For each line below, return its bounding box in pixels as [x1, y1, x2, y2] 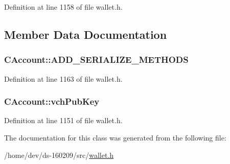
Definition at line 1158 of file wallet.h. [4, 2, 123, 12]
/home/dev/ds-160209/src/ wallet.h [4, 149, 114, 160]
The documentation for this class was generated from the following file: [4, 132, 226, 143]
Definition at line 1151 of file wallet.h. [4, 115, 123, 126]
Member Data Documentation [4, 26, 167, 42]
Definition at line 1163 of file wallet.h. [4, 73, 123, 84]
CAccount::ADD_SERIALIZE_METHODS [4, 53, 189, 66]
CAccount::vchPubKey [4, 95, 100, 108]
